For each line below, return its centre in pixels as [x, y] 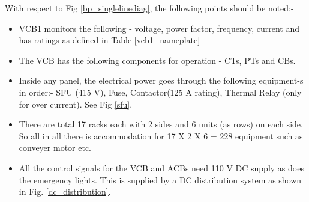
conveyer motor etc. [55, 148]
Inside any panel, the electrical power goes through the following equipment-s [161, 80]
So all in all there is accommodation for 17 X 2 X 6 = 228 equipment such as [161, 136]
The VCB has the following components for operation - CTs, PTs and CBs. [157, 60]
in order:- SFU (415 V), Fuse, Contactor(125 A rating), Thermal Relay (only [160, 92]
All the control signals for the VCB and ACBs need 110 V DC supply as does [161, 167]
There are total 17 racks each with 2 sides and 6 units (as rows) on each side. [161, 124]
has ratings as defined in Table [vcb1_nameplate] [109, 40]
